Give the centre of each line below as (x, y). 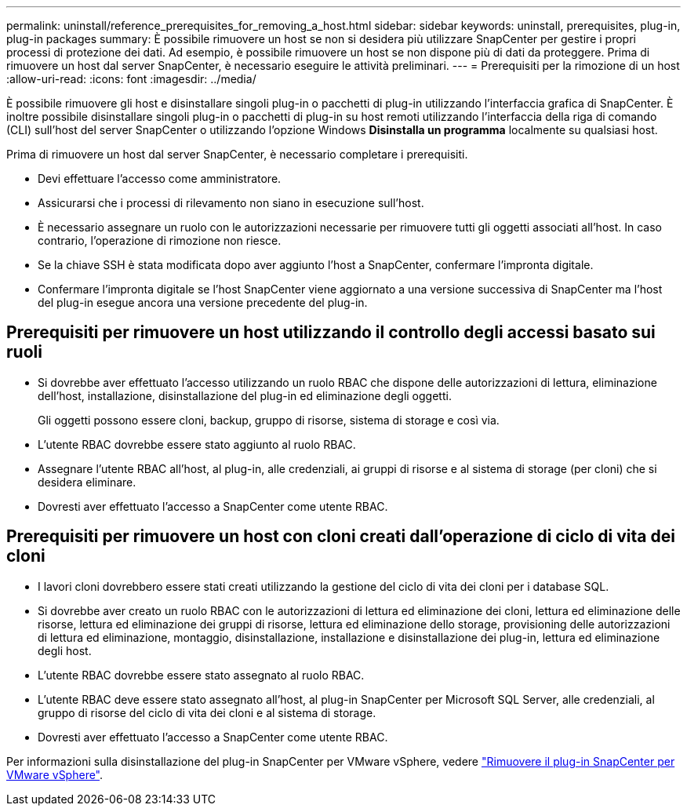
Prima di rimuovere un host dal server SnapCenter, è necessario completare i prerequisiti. (237, 154)
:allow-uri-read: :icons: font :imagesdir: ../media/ (131, 79)
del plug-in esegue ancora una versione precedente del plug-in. (203, 302)
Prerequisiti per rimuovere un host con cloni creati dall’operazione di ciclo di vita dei (341, 537)
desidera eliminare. (87, 482)
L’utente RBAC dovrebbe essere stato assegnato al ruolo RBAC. (201, 675)
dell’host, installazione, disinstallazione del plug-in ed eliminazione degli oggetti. (245, 395)
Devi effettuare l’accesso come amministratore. (160, 178)
